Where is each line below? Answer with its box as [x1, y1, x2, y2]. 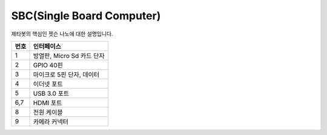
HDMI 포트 [33, 98, 62, 107]
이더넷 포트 [33, 80, 63, 88]
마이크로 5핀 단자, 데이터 [33, 70, 100, 78]
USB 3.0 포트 [33, 89, 70, 98]
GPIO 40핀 [33, 61, 63, 69]
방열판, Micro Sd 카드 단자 [33, 51, 105, 60]
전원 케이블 [33, 108, 63, 116]
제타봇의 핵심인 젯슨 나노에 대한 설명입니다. [11, 30, 113, 37]
